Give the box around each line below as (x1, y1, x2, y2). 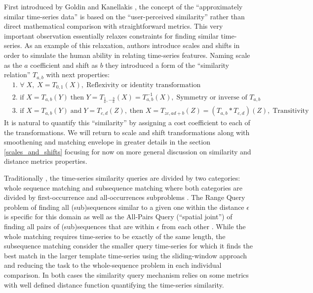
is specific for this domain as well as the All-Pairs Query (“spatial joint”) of (4, 211, 233, 222)
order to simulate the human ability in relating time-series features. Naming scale (4, 49, 250, 60)
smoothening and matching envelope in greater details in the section (4, 137, 210, 147)
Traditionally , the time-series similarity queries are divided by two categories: (4, 173, 240, 183)
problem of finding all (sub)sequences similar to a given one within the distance (4, 201, 244, 212)
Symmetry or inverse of (176, 94, 247, 101)
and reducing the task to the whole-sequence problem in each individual (4, 260, 222, 270)
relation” (4, 69, 31, 80)
